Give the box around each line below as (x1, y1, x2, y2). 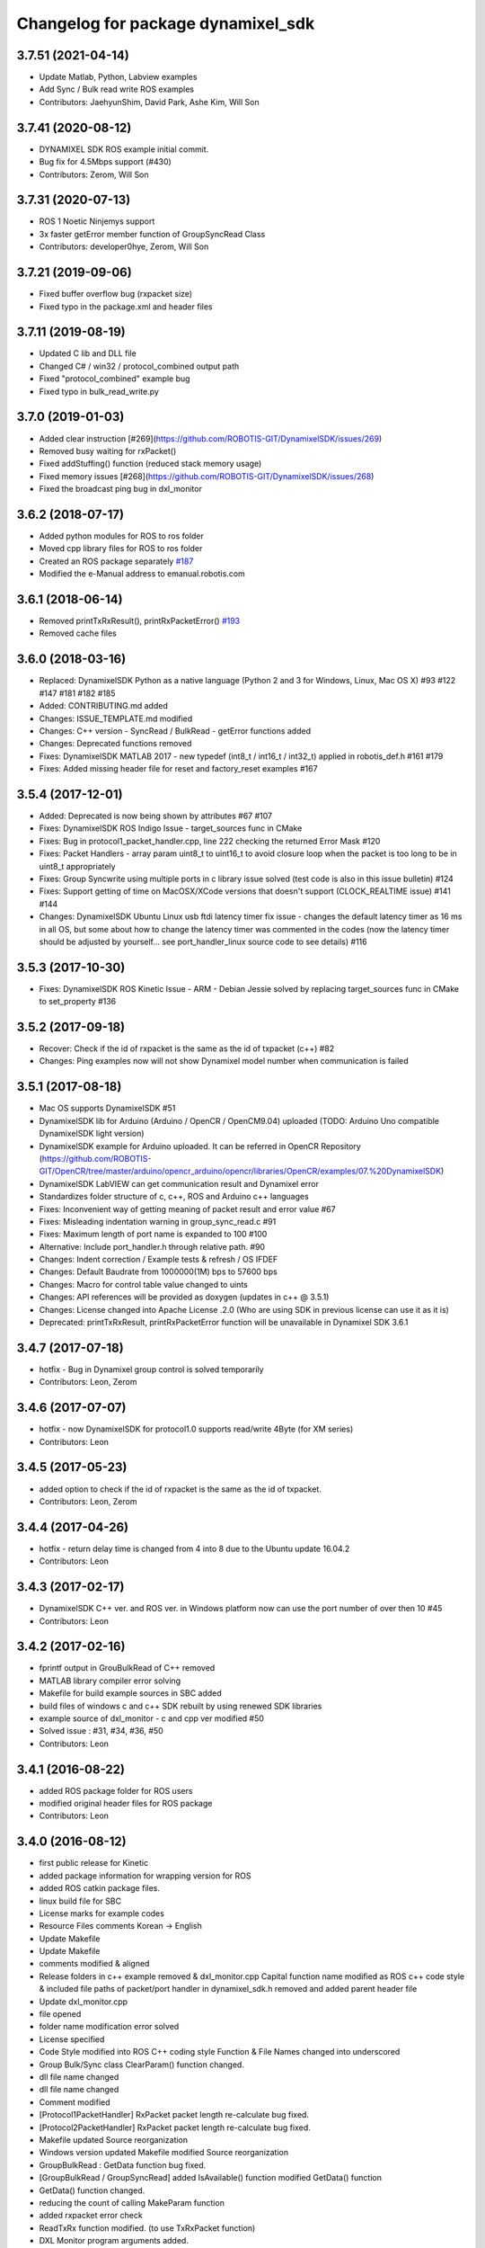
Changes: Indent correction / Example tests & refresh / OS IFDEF (39, 1254, 278, 1265)
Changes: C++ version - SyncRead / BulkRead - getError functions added (39, 725, 312, 736)
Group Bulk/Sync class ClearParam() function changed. (39, 2059, 244, 2070)
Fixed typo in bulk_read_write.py (39, 386, 159, 397)
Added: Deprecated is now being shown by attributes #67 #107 (39, 810, 273, 821)
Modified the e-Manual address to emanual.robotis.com (39, 568, 246, 579)
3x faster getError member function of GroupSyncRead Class (39, 228, 266, 239)
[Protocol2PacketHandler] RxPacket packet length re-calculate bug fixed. (39, 2122, 311, 2133)
